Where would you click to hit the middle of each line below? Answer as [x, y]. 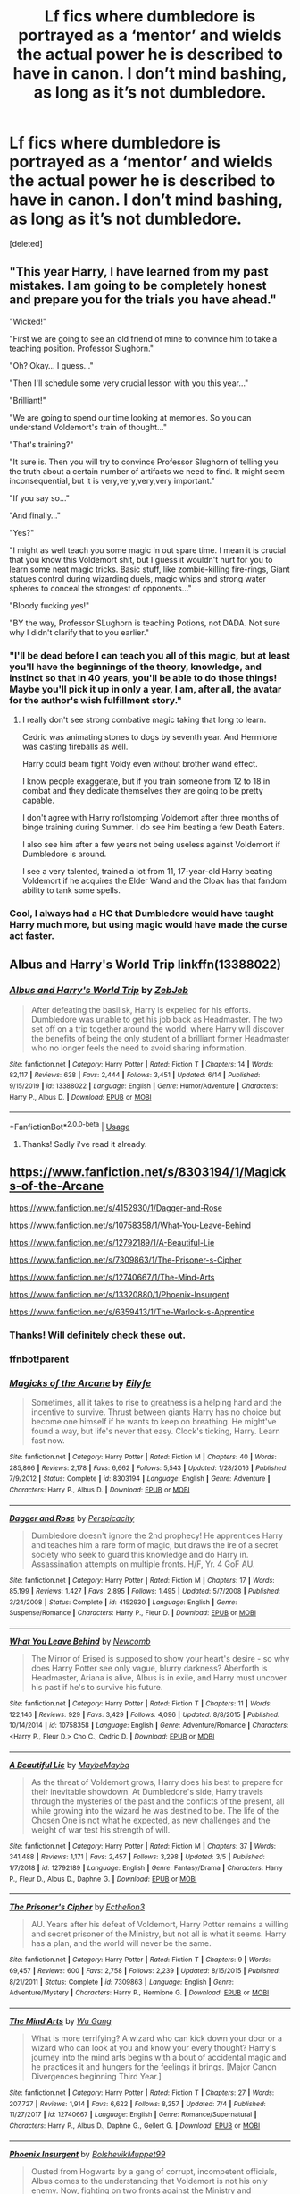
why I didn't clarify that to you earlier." [79, 632]
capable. [38, 800]
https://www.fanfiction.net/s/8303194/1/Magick [148, 1173]
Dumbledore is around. [64, 854]
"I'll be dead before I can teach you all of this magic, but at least [150, 655]
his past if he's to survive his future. [97, 1688]
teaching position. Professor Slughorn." [82, 348]
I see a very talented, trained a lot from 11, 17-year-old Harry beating [147, 872]
